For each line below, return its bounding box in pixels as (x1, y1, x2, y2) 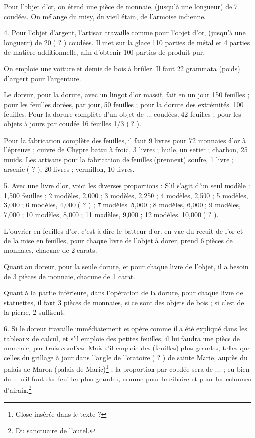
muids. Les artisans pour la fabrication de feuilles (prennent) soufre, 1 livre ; (4, 154, 233, 164)
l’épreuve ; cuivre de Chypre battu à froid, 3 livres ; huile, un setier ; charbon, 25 (4, 145, 248, 155)
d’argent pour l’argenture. (4, 73, 81, 83)
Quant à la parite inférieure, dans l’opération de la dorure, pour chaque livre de (4, 288, 243, 298)
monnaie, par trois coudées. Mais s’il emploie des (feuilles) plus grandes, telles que (4, 343, 251, 353)
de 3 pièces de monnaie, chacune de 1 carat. (4, 271, 136, 281)
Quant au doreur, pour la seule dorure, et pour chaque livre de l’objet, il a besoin (4, 262, 249, 272)
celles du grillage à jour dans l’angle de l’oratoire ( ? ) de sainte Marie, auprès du (4, 352, 248, 362)
